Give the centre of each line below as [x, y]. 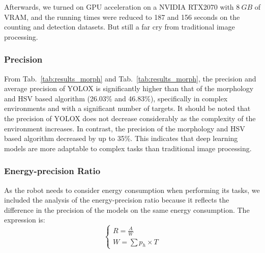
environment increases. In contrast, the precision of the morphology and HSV [125, 128]
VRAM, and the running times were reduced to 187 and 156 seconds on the [122, 17]
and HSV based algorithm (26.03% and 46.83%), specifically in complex [116, 98]
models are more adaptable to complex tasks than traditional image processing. [128, 148]
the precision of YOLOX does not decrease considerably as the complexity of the [130, 118]
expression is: [25, 220]
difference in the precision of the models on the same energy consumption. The [127, 209]
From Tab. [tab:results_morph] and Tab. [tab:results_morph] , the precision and [130, 78]
